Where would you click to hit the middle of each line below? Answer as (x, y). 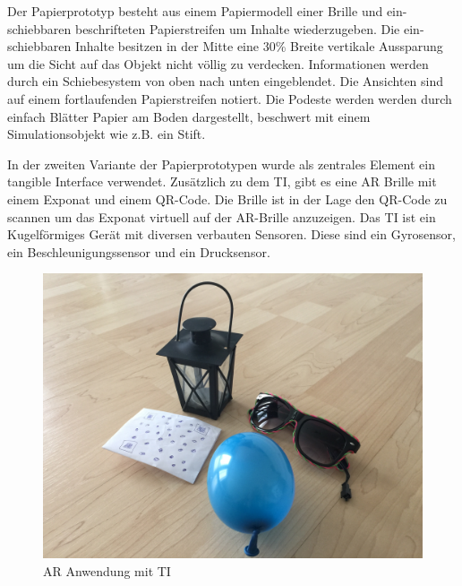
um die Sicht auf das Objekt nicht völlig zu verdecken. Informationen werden (218, 63)
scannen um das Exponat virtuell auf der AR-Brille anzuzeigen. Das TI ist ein (222, 216)
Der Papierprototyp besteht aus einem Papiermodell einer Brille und (195, 11)
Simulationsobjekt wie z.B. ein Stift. (107, 134)
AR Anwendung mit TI (107, 570)
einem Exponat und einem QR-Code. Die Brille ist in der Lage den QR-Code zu (227, 198)
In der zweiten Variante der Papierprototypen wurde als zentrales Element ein (221, 164)
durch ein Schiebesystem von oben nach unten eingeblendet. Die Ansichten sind (226, 81)
